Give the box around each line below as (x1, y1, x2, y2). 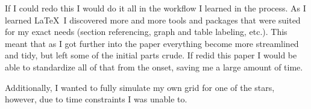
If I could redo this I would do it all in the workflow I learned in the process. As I (5, 2, 306, 14)
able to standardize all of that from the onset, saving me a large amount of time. (5, 60, 303, 73)
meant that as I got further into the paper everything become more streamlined (5, 37, 299, 49)
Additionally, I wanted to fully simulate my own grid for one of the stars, (5, 81, 275, 93)
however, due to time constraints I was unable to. (5, 93, 187, 105)
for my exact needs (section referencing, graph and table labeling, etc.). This (5, 25, 287, 38)
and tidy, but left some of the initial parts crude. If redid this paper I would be (5, 49, 297, 61)
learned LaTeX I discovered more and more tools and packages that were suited (5, 13, 301, 26)
